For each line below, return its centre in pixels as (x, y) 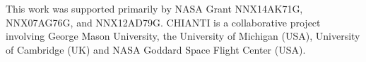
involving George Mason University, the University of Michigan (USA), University (183, 36)
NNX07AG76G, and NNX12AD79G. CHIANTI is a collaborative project (163, 22)
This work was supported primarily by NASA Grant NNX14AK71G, (154, 8)
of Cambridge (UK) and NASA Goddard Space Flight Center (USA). (156, 49)
